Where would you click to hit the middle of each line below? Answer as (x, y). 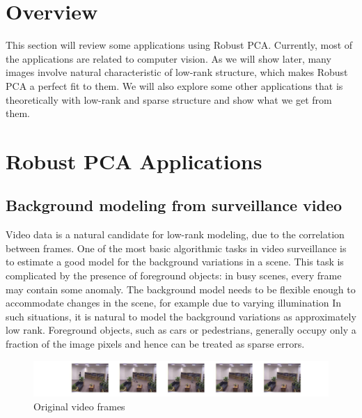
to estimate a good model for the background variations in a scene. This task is (175, 262)
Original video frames (79, 406)
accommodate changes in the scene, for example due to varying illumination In (174, 303)
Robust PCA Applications (134, 161)
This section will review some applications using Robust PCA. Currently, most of (179, 45)
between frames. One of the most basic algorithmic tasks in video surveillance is (176, 248)
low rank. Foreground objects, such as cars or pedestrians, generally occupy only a (181, 330)
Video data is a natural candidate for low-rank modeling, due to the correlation (175, 234)
